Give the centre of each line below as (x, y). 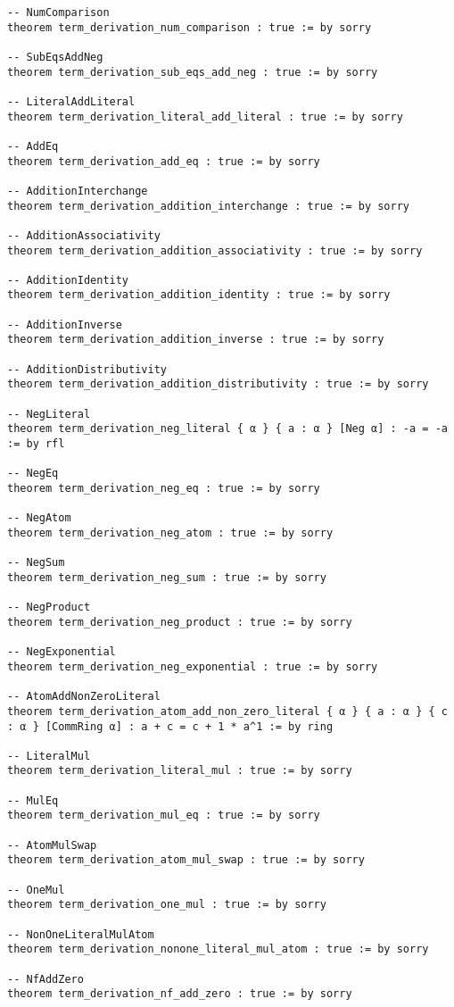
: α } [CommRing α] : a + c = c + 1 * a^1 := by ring (170, 726)
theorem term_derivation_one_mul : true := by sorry (167, 905)
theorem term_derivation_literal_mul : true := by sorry (180, 771)
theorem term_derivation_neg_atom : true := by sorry (170, 533)
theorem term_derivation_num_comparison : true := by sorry (190, 27)
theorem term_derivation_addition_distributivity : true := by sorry (218, 384)
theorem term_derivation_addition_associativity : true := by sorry (215, 250)
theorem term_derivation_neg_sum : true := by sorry (167, 577)
